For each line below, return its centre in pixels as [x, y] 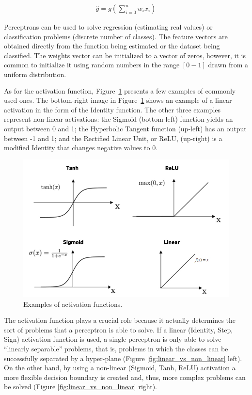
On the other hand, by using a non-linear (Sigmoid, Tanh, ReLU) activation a [120, 368]
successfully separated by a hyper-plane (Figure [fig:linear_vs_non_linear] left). [123, 358]
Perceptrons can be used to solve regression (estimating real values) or [108, 27]
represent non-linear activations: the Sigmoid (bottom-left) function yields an [118, 119]
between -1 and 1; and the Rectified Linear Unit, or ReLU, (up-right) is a [113, 138]
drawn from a [228, 65]
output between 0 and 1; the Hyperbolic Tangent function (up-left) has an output [125, 128]
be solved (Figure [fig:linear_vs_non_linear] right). [80, 387]
